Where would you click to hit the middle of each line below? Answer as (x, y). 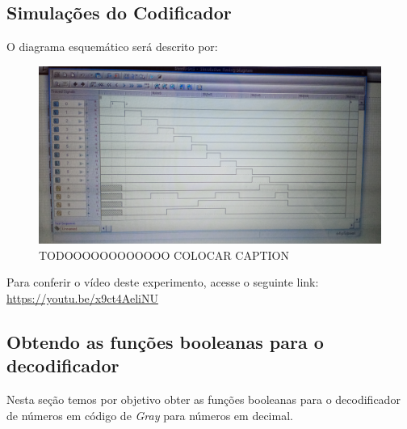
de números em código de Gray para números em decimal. (150, 415)
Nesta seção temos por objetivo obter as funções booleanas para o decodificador (203, 399)
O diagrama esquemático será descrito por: (112, 47)
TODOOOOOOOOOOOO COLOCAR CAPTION (164, 255)
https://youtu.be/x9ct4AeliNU (82, 298)
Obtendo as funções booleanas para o (165, 342)
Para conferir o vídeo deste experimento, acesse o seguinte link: (163, 282)
